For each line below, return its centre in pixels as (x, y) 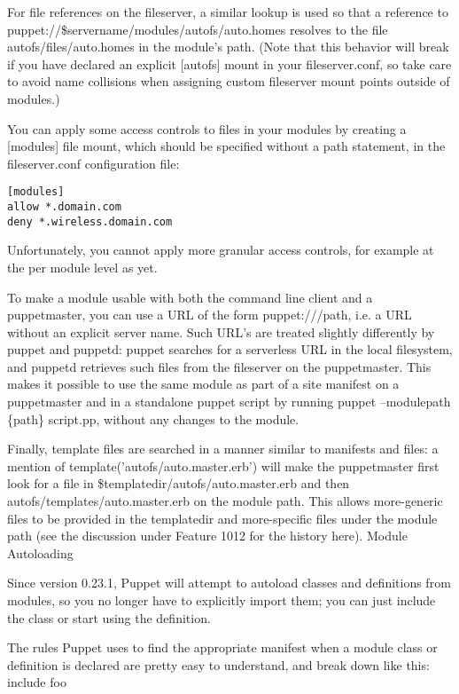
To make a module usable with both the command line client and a (190, 297)
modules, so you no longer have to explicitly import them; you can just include (222, 600)
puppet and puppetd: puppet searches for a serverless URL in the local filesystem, (230, 349)
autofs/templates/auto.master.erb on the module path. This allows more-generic (225, 501)
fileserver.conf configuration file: (93, 163)
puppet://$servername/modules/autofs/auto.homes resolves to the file (198, 29)
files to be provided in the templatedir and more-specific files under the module (222, 518)
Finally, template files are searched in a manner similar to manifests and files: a (223, 449)
